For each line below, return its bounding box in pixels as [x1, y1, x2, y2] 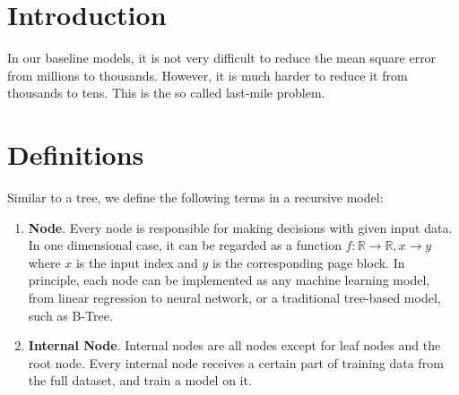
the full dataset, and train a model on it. [28, 371, 252, 390]
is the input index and [75, 253, 198, 271]
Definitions [7, 136, 144, 173]
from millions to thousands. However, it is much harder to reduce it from [7, 65, 408, 84]
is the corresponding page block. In [212, 253, 405, 271]
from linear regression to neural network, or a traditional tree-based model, [28, 288, 441, 306]
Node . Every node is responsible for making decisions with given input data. [28, 218, 453, 236]
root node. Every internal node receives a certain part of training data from [28, 353, 444, 372]
